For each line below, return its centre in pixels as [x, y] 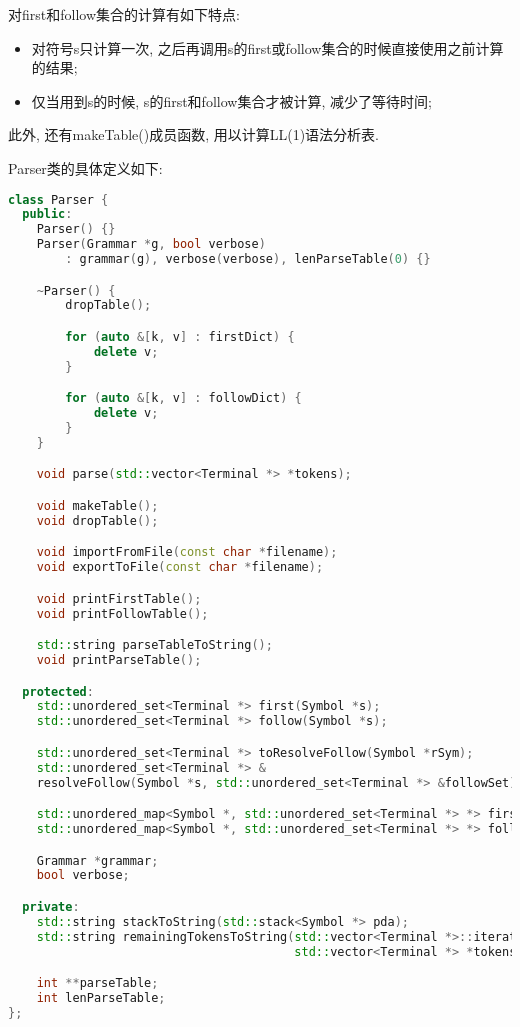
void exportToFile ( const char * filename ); [180, 567]
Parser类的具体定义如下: [85, 167]
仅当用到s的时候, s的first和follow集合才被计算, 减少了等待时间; [231, 100]
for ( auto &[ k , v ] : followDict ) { [183, 398]
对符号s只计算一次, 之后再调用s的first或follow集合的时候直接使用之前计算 [267, 47]
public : [47, 214]
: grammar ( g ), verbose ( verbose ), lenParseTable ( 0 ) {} [248, 259]
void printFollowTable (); [122, 613]
